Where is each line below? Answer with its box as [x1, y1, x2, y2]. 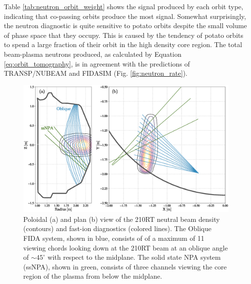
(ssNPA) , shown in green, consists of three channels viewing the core [23, 261, 227, 271]
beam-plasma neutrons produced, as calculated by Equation [4, 49, 182, 59]
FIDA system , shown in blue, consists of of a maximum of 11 [23, 233, 204, 243]
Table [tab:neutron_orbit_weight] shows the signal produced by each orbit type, [4, 1, 243, 11]
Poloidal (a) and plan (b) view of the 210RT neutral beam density [23, 214, 220, 224]
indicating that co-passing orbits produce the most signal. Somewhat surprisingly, [4, 11, 246, 21]
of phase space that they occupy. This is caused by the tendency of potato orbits [4, 30, 243, 40]
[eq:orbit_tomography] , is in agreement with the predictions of [4, 58, 190, 68]
